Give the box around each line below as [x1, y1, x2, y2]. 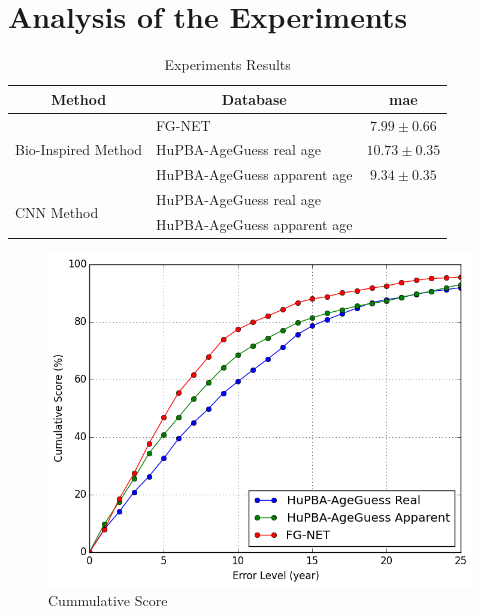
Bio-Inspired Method [15, 139, 143, 160]
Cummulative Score [48, 590, 168, 611]
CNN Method [15, 201, 99, 222]
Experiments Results [164, 54, 291, 75]
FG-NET [156, 114, 211, 135]
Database [221, 88, 287, 109]
